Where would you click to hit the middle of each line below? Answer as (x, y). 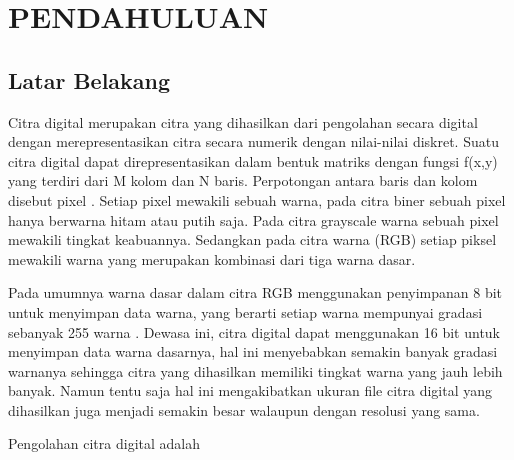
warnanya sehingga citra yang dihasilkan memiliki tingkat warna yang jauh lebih (255, 370)
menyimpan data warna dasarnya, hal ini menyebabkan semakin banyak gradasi (253, 351)
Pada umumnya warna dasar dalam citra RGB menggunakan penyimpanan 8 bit (255, 292)
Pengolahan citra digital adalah (104, 443)
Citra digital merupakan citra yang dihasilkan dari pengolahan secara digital (243, 121)
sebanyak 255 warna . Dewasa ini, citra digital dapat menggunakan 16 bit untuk (254, 331)
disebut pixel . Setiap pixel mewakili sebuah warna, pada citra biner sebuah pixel (257, 199)
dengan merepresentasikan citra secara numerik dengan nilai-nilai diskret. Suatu (253, 141)
